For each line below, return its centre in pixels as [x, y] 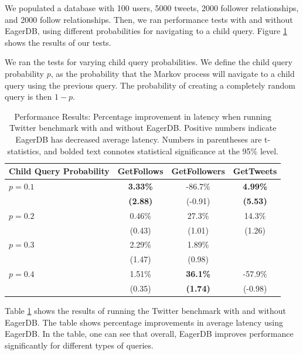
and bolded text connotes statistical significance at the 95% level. [161, 151]
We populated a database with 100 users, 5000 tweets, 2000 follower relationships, [152, 8]
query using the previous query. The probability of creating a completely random [150, 85]
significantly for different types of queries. [79, 345]
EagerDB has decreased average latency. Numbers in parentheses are [139, 139]
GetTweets [255, 171]
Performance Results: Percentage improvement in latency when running [143, 116]
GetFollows [140, 171]
